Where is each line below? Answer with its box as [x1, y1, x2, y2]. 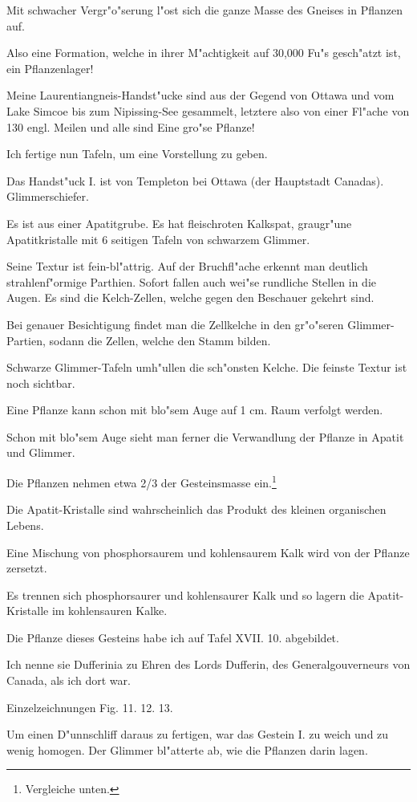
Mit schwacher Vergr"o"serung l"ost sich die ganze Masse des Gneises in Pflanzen [6, 2, 403, 18]
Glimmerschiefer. [6, 188, 89, 205]
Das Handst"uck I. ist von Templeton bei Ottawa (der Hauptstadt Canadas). [6, 172, 384, 189]
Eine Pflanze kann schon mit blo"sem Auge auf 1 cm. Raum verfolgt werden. [6, 401, 383, 418]
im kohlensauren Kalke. [51, 602, 168, 619]
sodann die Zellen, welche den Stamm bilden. [49, 332, 271, 348]
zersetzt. [6, 560, 47, 576]
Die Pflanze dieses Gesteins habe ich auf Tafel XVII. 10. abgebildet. [6, 629, 339, 645]
